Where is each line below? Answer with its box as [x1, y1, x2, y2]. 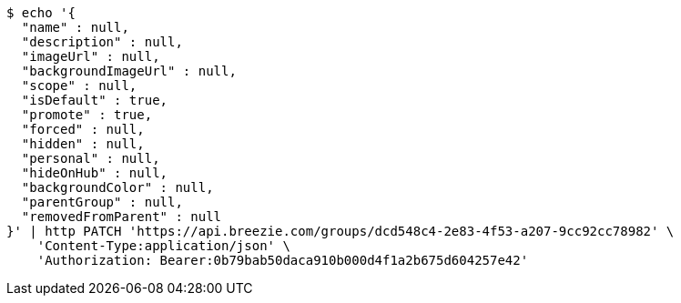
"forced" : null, [21, 122, 145, 136]
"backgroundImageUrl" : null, [21, 64, 237, 78]
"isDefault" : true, [21, 93, 168, 107]
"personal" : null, [21, 151, 160, 166]
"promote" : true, [21, 107, 153, 122]
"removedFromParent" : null [21, 209, 222, 224]
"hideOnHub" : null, [21, 166, 168, 180]
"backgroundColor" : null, [21, 180, 214, 195]
